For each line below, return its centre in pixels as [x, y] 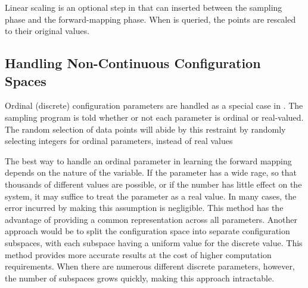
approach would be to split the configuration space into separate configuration [147, 231]
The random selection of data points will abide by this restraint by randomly [145, 129]
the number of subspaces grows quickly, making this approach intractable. [140, 278]
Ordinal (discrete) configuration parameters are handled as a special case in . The [154, 105]
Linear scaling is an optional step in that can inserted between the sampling [144, 7]
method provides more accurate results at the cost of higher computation [138, 254]
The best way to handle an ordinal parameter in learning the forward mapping [148, 160]
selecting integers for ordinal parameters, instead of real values [119, 141]
